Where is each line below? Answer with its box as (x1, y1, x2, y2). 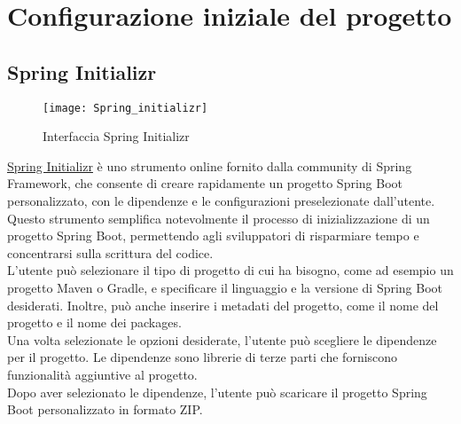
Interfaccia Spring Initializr (43, 127, 190, 145)
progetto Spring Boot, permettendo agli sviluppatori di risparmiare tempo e (7, 226, 419, 245)
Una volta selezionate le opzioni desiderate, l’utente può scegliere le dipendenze (7, 330, 437, 349)
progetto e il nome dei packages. (7, 313, 182, 332)
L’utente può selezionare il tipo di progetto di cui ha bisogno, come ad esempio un (7, 261, 454, 279)
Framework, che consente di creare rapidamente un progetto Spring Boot (7, 174, 403, 192)
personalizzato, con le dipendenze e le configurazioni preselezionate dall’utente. (7, 192, 435, 210)
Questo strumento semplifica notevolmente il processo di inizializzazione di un (7, 208, 430, 227)
